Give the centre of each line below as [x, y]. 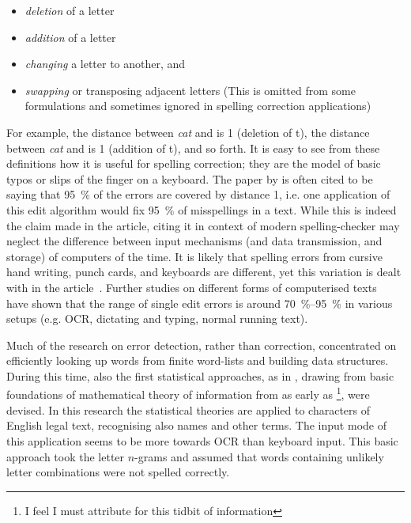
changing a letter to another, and [105, 64]
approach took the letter [66, 456]
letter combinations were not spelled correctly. [118, 472]
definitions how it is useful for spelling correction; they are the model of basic [194, 163]
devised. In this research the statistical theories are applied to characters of [189, 409]
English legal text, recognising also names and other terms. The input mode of [196, 425]
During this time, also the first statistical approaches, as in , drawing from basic [200, 375]
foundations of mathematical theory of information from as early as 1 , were [188, 393]
